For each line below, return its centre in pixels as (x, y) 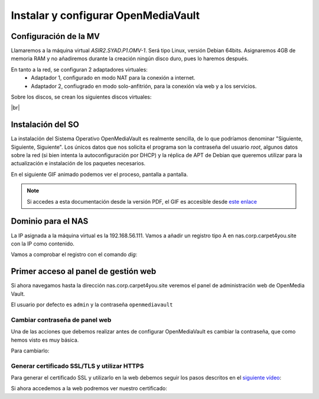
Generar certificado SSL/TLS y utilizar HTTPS (77, 366)
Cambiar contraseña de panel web (61, 320)
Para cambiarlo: (30, 351)
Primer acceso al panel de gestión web (84, 272)
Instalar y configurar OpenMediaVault (105, 15)
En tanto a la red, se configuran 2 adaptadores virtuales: (79, 69)
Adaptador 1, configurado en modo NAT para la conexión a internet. (113, 78)
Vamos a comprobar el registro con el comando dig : (74, 254)
